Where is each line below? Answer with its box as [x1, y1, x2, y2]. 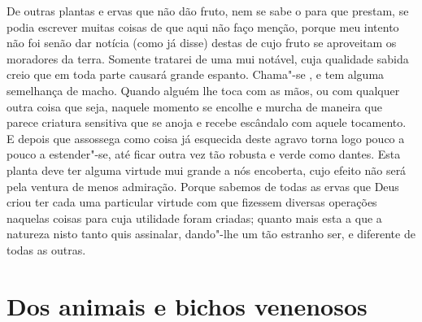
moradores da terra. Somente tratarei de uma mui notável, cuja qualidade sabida [7, 50, 409, 67]
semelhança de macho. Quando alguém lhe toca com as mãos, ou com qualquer [7, 81, 400, 98]
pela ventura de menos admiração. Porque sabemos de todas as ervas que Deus [7, 177, 399, 194]
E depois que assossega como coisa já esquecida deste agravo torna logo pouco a [7, 129, 405, 146]
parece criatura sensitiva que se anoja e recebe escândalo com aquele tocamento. [7, 114, 407, 131]
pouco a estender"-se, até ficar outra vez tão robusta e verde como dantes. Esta [7, 146, 401, 163]
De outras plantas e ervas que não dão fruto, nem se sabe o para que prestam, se [7, 2, 409, 19]
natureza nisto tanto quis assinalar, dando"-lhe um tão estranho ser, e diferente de [7, 225, 415, 242]
